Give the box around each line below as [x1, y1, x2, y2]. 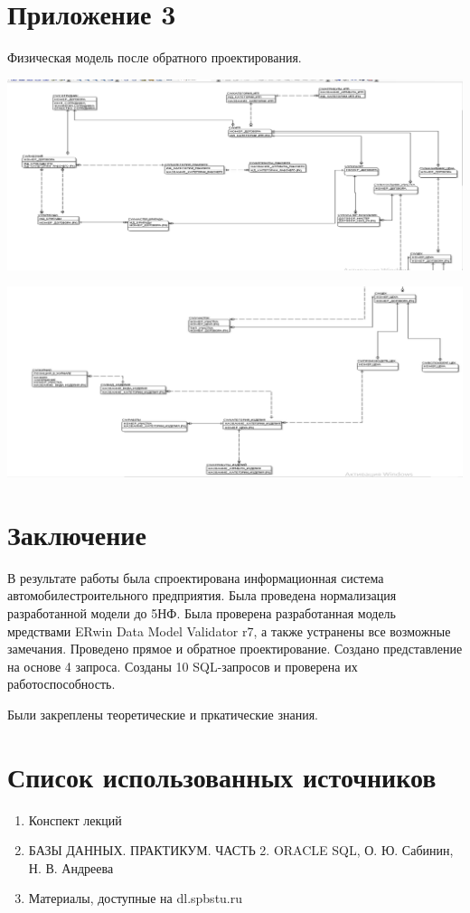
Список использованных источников [7, 758, 437, 795]
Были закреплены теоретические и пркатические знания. [7, 704, 318, 723]
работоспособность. [7, 674, 116, 693]
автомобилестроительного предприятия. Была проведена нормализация [7, 586, 397, 605]
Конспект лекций [28, 810, 122, 829]
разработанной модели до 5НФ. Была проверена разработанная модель [7, 604, 396, 623]
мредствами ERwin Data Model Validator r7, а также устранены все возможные [7, 621, 451, 640]
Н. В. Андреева [28, 858, 114, 877]
